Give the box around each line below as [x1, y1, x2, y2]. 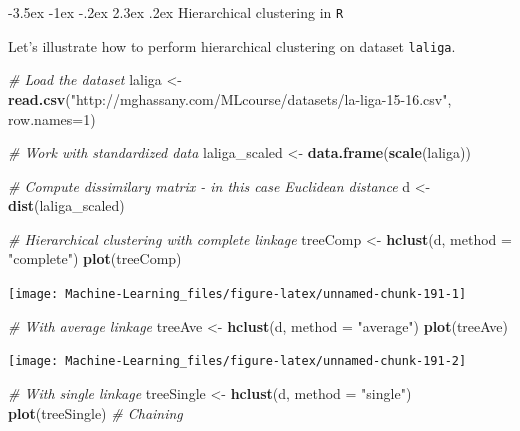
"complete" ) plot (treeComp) [8, 248, 182, 269]
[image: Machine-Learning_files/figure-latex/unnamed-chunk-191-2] [8, 354, 467, 369]
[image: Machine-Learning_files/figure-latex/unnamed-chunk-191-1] [8, 287, 467, 302]
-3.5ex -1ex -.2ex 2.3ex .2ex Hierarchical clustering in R [8, 2, 344, 22]
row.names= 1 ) [8, 108, 96, 129]
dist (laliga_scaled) [8, 195, 125, 216]
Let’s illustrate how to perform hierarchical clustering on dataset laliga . [8, 35, 456, 56]
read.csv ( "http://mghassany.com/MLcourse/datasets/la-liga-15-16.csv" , [8, 88, 452, 109]
